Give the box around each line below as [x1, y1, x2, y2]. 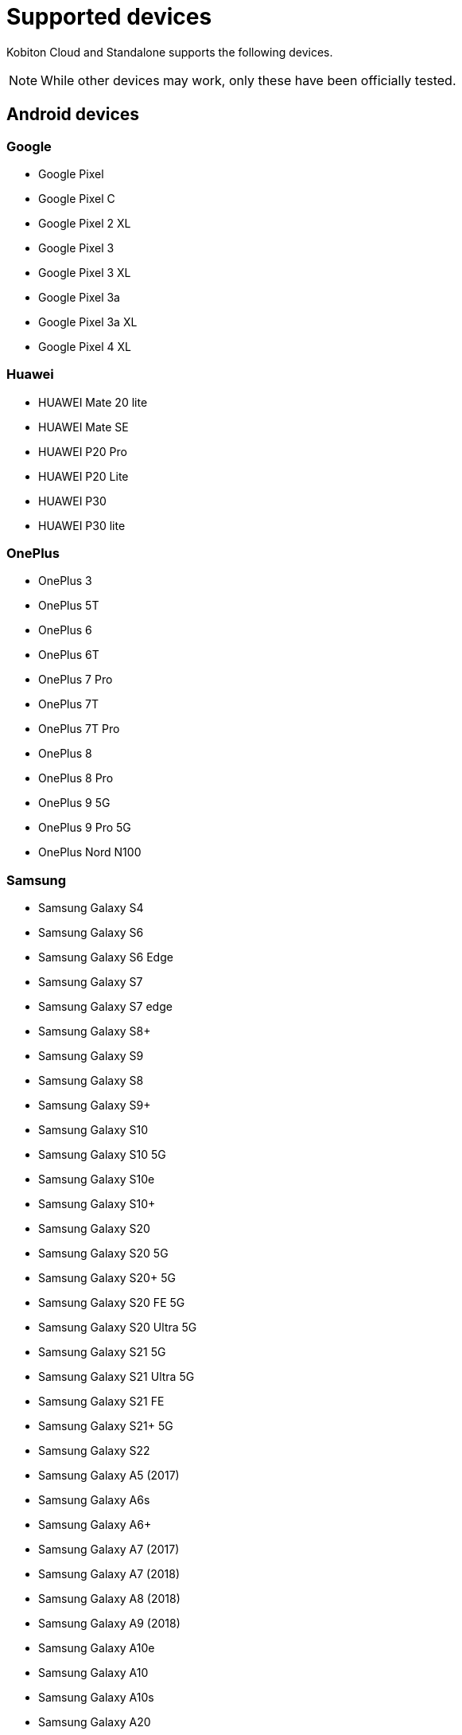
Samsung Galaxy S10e [38, 1172, 155, 1187]
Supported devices [6, 3, 212, 30]
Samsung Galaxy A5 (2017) [38, 1468, 180, 1483]
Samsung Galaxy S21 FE [38, 1394, 165, 1409]
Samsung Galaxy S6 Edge [38, 950, 173, 965]
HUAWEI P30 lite [38, 518, 126, 532]
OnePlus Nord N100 [38, 845, 142, 860]
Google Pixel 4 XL [38, 339, 131, 353]
